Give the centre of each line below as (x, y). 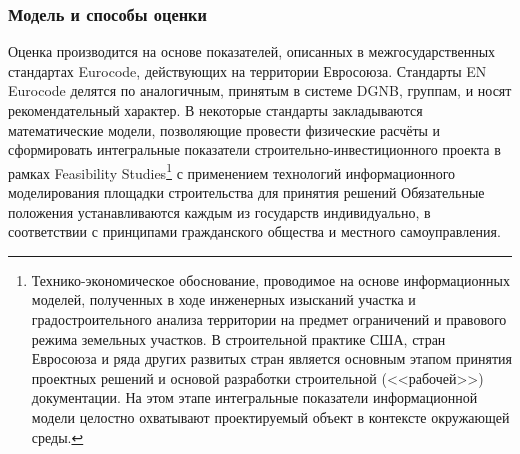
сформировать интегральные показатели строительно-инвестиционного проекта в (254, 149)
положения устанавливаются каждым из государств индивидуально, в (219, 211)
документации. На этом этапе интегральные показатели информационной (254, 397)
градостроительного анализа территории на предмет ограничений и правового (269, 319)
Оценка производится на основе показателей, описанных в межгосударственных (252, 51)
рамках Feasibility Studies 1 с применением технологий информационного (232, 171)
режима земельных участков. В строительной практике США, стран (238, 338)
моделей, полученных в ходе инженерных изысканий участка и (223, 299)
